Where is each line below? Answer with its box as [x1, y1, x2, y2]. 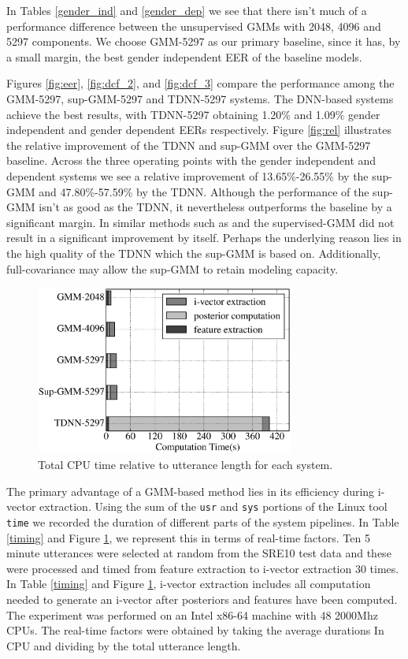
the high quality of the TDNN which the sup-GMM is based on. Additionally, [6, 244, 381, 261]
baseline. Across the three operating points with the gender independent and [6, 152, 376, 169]
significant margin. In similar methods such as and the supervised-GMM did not [6, 214, 395, 230]
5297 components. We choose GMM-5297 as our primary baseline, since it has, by [6, 33, 401, 50]
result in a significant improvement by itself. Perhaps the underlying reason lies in [6, 229, 402, 246]
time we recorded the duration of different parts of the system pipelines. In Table [6, 513, 399, 530]
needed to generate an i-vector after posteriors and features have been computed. [6, 590, 398, 607]
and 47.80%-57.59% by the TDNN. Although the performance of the [39, 183, 369, 199]
